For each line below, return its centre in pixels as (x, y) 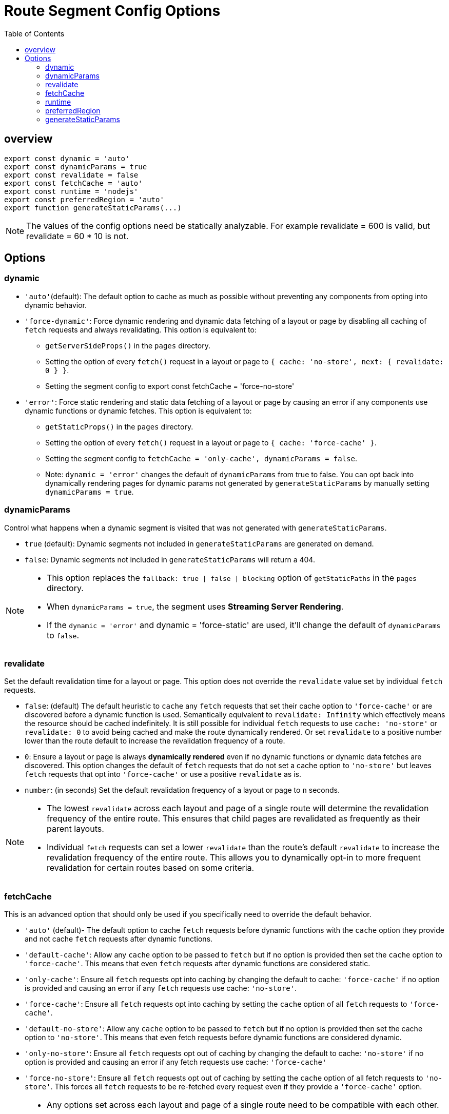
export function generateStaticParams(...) (93, 208)
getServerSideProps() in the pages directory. (128, 345)
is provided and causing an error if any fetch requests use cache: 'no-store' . (161, 988)
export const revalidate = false (71, 175)
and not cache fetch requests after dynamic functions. (119, 939)
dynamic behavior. (56, 305)
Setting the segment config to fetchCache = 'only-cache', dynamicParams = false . (201, 458)
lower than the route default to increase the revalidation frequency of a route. (155, 741)
